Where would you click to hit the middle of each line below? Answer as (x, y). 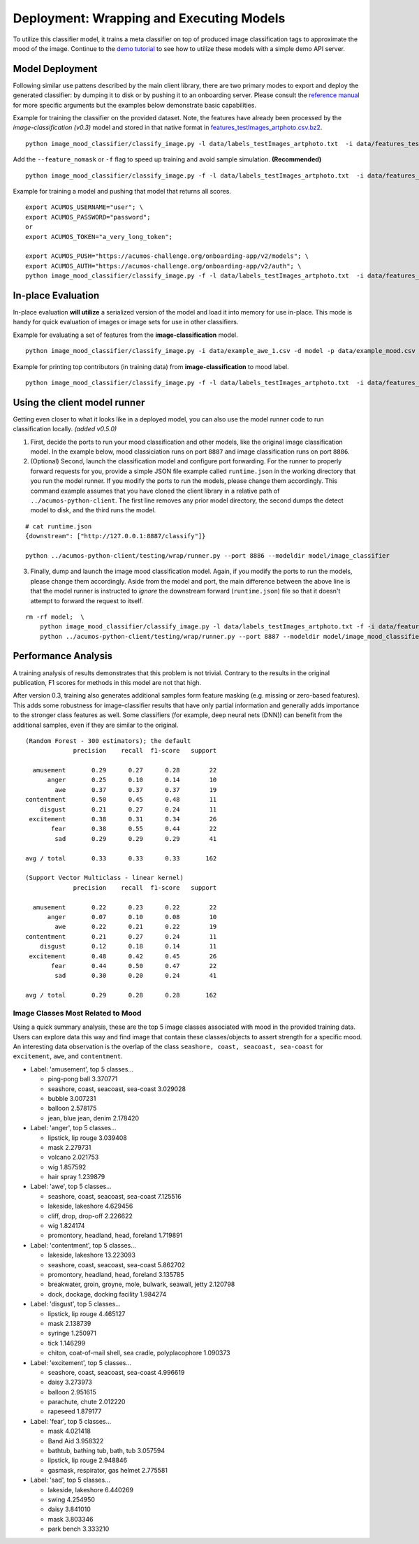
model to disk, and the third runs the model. (93, 510)
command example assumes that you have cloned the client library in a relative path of (155, 491)
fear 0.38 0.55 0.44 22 (134, 829)
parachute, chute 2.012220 (87, 1402)
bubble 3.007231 (72, 1098)
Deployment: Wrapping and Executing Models (149, 18)
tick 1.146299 (67, 1343)
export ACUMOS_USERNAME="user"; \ (84, 207)
